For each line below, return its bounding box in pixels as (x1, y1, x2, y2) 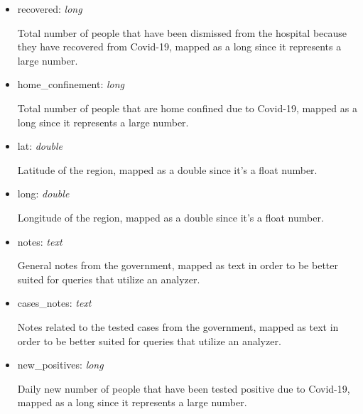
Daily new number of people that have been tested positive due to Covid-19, (17, 381, 350, 396)
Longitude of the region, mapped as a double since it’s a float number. (17, 209, 324, 224)
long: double (17, 186, 70, 201)
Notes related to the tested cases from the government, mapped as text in (17, 319, 339, 334)
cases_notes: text (17, 295, 92, 310)
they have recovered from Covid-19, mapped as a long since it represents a (17, 39, 342, 54)
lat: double (17, 138, 63, 153)
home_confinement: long (17, 77, 125, 92)
